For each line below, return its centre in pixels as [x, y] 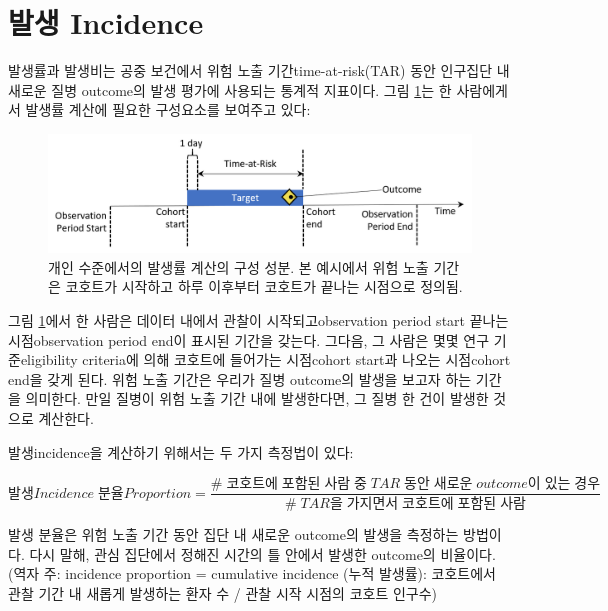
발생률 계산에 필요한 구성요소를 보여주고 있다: [168, 109]
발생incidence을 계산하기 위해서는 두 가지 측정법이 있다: [181, 451]
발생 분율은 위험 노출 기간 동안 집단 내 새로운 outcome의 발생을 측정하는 [233, 534]
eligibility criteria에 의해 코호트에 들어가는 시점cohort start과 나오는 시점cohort [265, 359]
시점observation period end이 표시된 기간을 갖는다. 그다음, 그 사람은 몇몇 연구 [249, 339]
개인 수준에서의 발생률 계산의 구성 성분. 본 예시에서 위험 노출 [238, 266]
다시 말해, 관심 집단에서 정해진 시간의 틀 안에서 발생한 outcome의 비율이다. [262, 553]
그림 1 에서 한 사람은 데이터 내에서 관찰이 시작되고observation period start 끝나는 [258, 319]
